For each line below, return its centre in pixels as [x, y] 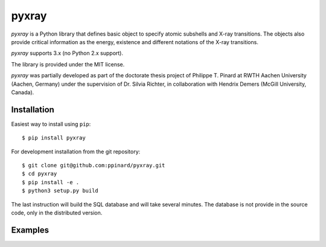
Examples [30, 230]
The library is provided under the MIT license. [68, 64]
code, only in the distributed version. [57, 213]
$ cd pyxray [40, 174]
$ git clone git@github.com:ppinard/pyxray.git [94, 165]
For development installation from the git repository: [76, 152]
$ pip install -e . [51, 182]
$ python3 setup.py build [60, 191]
